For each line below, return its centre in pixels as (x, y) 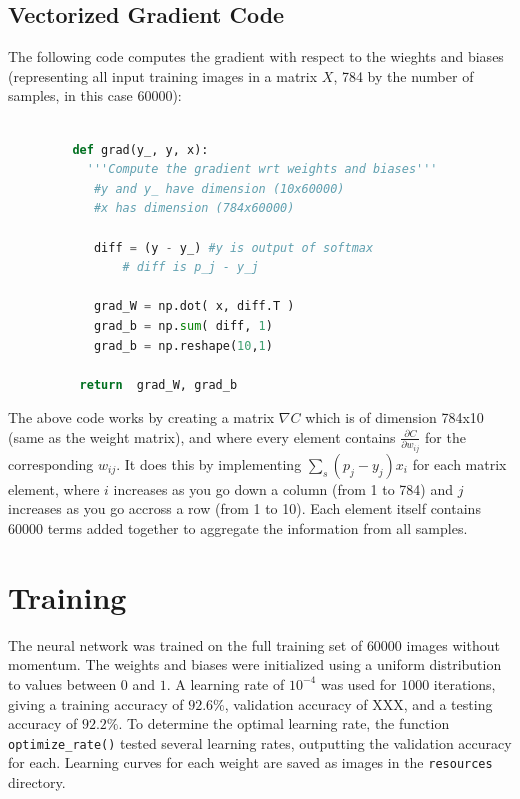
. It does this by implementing (209, 463)
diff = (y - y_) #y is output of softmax (233, 247)
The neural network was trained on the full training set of (185, 644)
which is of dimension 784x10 (394, 417)
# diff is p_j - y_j (190, 267)
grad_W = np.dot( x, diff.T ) (194, 306)
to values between (62, 683)
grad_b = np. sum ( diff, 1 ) (183, 325)
